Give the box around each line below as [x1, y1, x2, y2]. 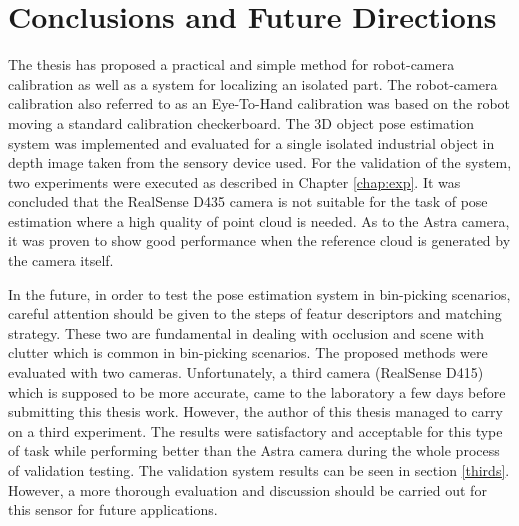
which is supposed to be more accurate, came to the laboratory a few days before [8, 381, 506, 402]
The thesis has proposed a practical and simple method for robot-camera [8, 54, 455, 75]
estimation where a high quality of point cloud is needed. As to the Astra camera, [8, 210, 510, 231]
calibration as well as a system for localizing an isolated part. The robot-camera [8, 73, 498, 94]
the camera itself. [8, 250, 114, 271]
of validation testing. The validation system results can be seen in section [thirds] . [8, 460, 510, 480]
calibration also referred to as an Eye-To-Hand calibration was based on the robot [8, 93, 511, 114]
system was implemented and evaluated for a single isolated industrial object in [8, 132, 495, 153]
